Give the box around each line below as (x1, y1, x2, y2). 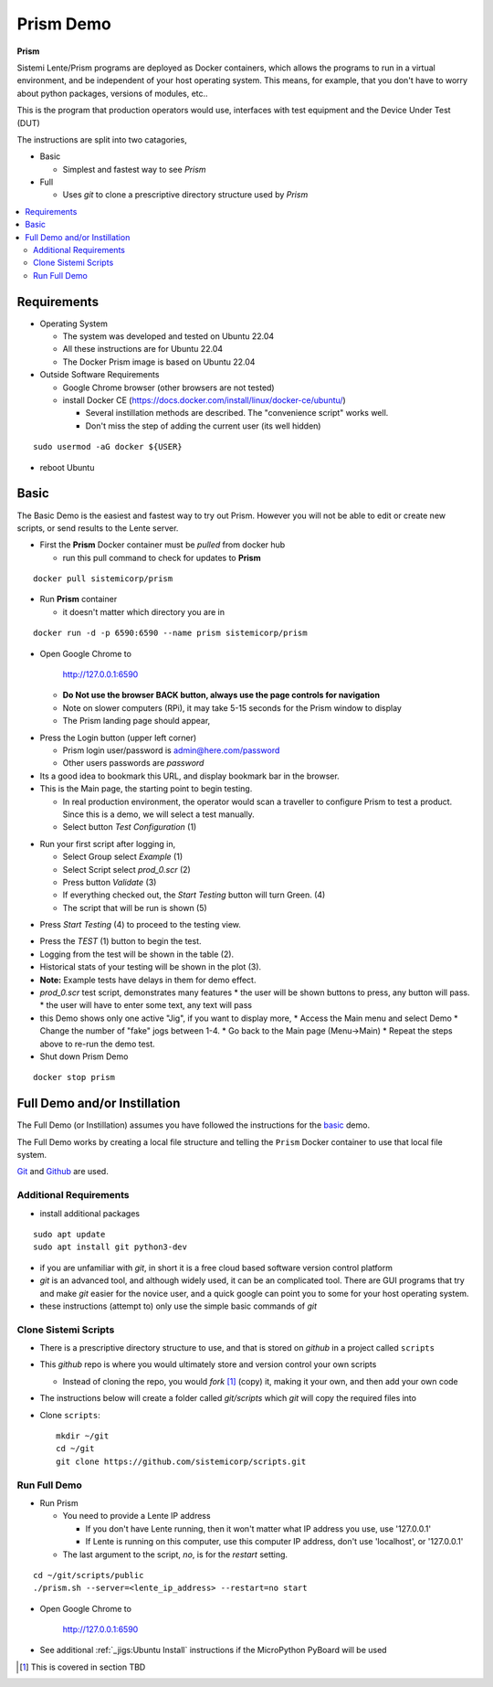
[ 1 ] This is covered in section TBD (19, 1661, 146, 1672)
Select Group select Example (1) (62, 851, 183, 863)
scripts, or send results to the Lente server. (16, 522, 179, 534)
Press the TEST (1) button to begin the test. (39, 936, 202, 947)
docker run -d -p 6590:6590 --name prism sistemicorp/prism (33, 628, 308, 639)
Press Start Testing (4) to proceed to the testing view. (39, 919, 242, 930)
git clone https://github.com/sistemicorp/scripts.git (56, 1456, 307, 1467)
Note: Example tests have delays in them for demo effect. (39, 974, 257, 985)
